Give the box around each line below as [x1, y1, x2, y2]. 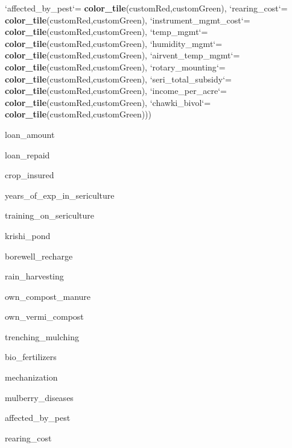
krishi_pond [5, 229, 51, 241]
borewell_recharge [5, 249, 73, 262]
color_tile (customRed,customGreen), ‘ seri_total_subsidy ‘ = [5, 72, 232, 85]
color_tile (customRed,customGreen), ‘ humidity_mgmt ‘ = [5, 37, 223, 49]
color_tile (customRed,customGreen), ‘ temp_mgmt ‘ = [5, 25, 208, 38]
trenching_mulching [5, 330, 79, 343]
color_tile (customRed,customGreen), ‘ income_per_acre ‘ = [5, 84, 227, 97]
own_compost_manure [5, 290, 91, 302]
